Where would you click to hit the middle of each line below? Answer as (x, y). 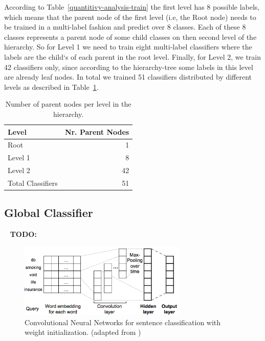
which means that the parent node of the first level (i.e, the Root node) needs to (130, 17)
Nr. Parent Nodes (97, 131)
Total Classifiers (33, 182)
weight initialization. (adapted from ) (83, 332)
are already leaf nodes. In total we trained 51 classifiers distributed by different (128, 77)
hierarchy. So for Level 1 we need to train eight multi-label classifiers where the (128, 47)
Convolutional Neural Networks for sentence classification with (123, 322)
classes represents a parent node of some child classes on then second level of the (130, 36)
